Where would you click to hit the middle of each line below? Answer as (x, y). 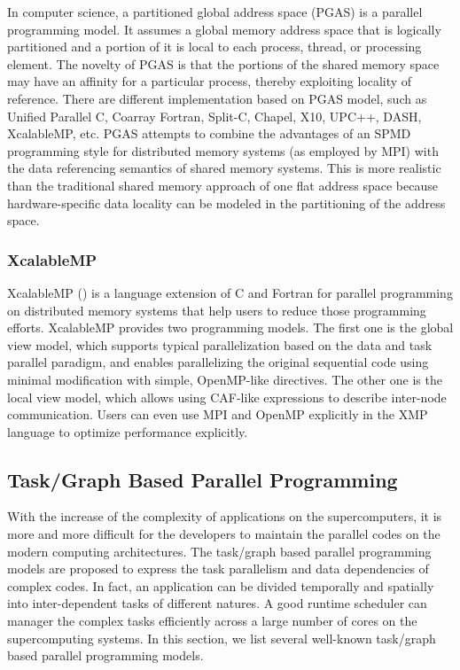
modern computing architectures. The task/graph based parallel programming (219, 551)
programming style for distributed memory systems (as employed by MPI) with (223, 150)
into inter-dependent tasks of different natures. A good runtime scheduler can (217, 603)
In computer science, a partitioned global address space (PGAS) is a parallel (215, 12)
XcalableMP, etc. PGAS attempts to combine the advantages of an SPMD (209, 133)
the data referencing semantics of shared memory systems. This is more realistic (224, 168)
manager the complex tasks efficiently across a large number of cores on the (212, 621)
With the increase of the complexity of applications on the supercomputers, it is (225, 516)
